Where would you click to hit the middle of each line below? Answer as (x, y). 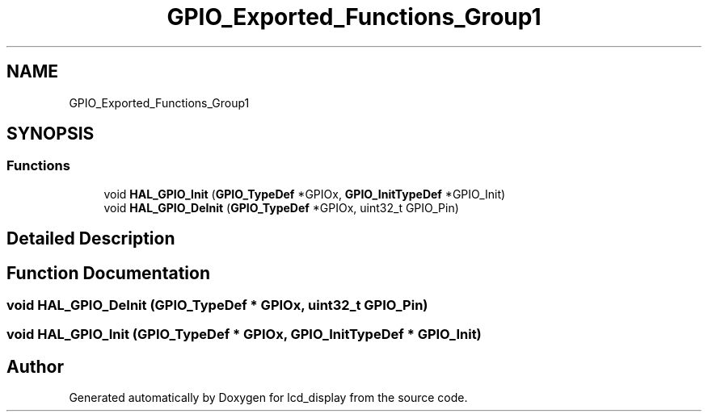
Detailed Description (91, 239)
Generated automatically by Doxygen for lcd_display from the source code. (268, 398)
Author (35, 366)
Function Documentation (108, 273)
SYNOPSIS (51, 134)
